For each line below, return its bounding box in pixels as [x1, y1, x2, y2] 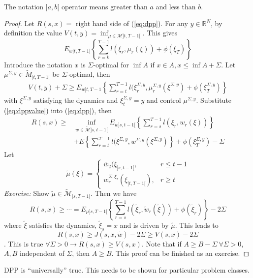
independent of [20, 248, 64, 258]
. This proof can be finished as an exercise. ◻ [111, 248, 250, 258]
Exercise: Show [4, 188, 49, 198]
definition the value [4, 28, 62, 38]
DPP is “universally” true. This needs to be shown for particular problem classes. [4, 265, 250, 275]
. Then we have [91, 188, 137, 198]
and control [146, 94, 181, 105]
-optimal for [93, 59, 129, 69]
